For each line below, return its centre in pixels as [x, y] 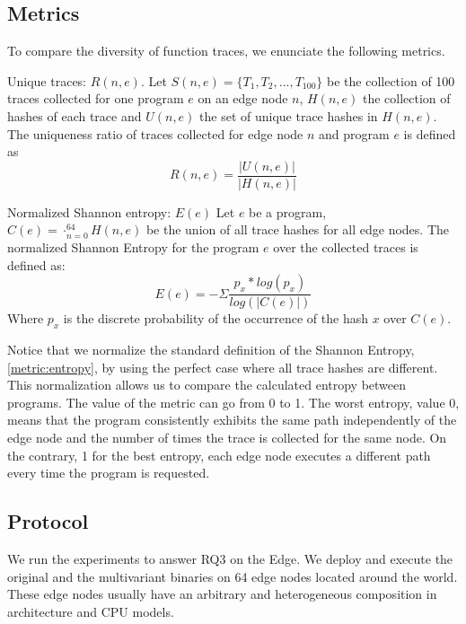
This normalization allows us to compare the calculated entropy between [207, 385]
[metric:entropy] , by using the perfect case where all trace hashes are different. [223, 367]
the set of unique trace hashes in [289, 115]
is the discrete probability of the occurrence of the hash [215, 318]
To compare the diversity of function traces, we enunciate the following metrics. [226, 51]
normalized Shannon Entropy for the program [133, 247]
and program [354, 133]
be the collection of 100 [391, 80]
